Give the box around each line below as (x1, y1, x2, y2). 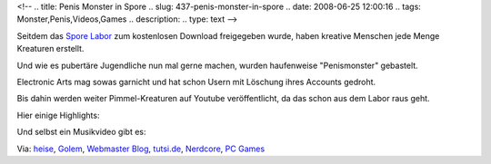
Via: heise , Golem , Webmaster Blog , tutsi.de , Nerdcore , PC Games (16, 143, 266, 154)
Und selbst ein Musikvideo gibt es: (16, 127, 146, 138)
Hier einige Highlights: (16, 110, 100, 121)
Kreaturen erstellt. (16, 43, 85, 54)
